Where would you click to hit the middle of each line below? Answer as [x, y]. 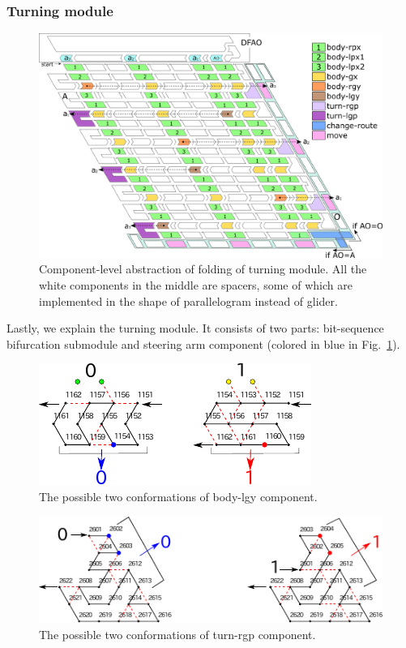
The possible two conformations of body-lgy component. [178, 496]
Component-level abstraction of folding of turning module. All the [203, 269]
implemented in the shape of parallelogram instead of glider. [188, 300]
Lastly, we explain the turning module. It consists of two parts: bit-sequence [195, 328]
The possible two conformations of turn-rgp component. [177, 634]
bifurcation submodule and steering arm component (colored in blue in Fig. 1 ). [203, 343]
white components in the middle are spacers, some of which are [196, 285]
